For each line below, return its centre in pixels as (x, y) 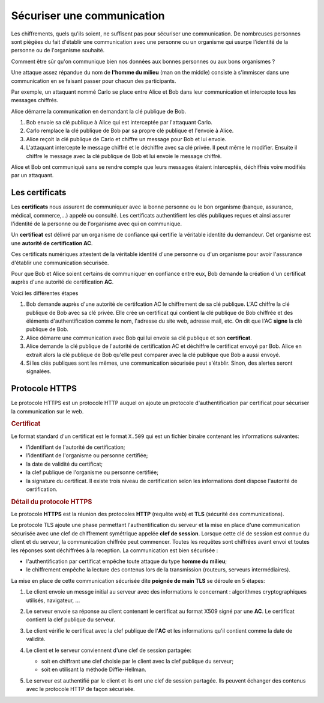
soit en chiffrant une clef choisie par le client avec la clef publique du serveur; (137, 661)
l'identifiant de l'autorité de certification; (76, 447)
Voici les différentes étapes (45, 293)
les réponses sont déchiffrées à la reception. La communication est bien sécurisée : (115, 550)
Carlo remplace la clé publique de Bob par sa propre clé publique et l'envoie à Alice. (130, 131)
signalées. (39, 371)
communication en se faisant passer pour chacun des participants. (94, 81)
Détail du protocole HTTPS (52, 502)
